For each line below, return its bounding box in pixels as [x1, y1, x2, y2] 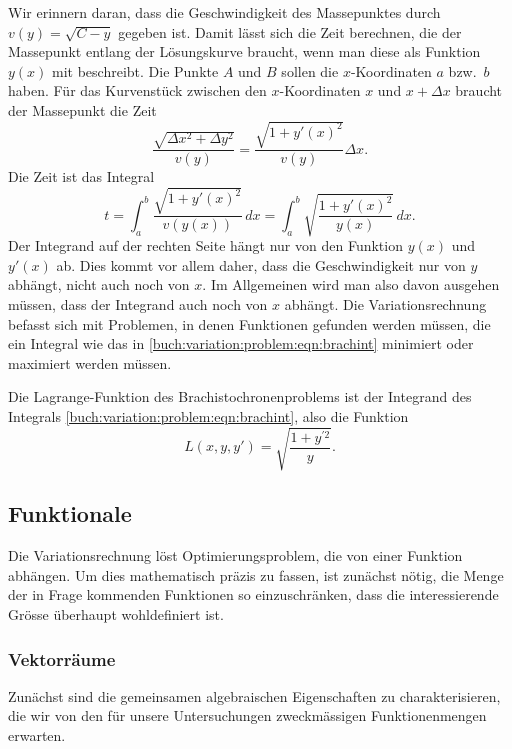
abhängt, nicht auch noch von [8, 274, 190, 295]
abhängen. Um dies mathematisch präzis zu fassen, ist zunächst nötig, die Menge [8, 564, 504, 585]
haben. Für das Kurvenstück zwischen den [8, 80, 267, 101]
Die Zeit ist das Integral [8, 166, 155, 187]
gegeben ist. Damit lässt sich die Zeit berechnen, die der [118, 21, 462, 42]
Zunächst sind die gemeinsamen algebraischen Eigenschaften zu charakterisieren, [8, 685, 501, 706]
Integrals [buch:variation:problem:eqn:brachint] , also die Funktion [8, 405, 409, 426]
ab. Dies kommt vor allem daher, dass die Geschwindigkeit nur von [56, 254, 466, 275]
